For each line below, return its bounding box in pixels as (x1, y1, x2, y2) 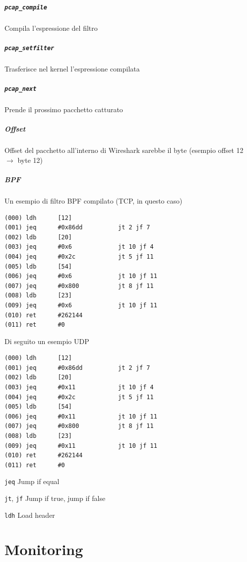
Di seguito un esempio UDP (4, 336, 89, 346)
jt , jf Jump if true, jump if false (4, 493, 106, 503)
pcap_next (4, 85, 37, 93)
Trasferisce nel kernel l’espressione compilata (4, 63, 140, 73)
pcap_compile (4, 3, 47, 11)
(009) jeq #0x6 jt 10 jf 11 (4, 301, 157, 309)
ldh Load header (4, 509, 55, 520)
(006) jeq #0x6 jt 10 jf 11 (4, 273, 157, 280)
